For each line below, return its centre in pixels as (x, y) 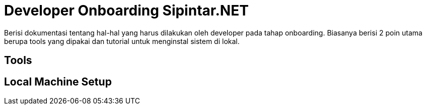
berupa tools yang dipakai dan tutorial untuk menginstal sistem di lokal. (122, 41)
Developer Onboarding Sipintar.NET (126, 10)
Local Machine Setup (58, 81)
